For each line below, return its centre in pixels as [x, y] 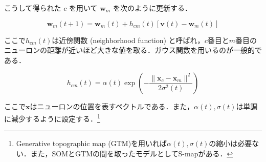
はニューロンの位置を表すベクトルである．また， [112, 106]
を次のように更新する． [152, 8]
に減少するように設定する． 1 [52, 117]
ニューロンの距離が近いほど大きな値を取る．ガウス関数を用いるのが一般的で [133, 50]
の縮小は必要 [230, 143]
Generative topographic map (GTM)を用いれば [92, 143]
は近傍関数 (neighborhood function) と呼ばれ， [128, 40]
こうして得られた [33, 8]
